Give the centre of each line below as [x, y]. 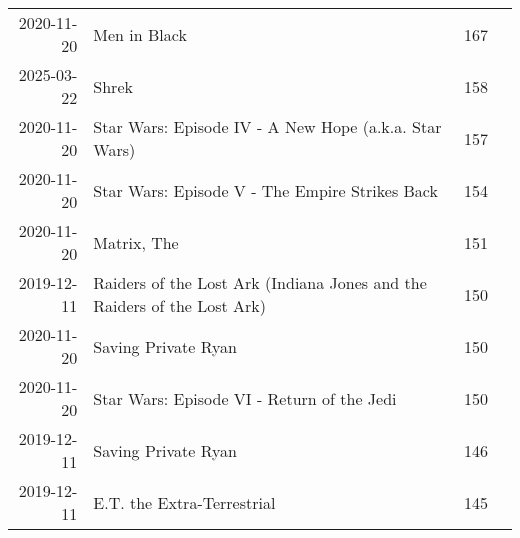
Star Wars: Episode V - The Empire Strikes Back [265, 190]
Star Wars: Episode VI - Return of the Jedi [245, 398]
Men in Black [140, 34]
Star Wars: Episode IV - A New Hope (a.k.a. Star [267, 126]
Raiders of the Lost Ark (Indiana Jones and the [260, 282]
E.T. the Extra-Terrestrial [184, 502]
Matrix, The [136, 242]
